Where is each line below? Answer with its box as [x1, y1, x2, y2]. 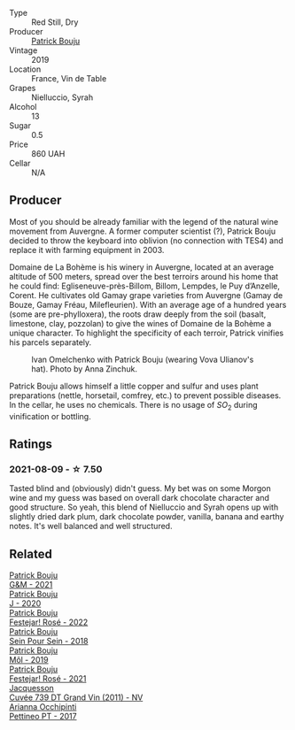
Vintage [9, 45, 38, 56]
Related [9, 546, 53, 561]
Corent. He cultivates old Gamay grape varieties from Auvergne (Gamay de [9, 289, 283, 300]
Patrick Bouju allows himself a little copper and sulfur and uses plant [9, 380, 259, 391]
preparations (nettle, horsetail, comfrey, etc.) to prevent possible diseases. [9, 389, 282, 401]
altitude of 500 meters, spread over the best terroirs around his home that [9, 271, 279, 281]
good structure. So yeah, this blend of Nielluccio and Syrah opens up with [9, 502, 279, 512]
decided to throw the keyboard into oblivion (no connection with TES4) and [9, 234, 283, 246]
